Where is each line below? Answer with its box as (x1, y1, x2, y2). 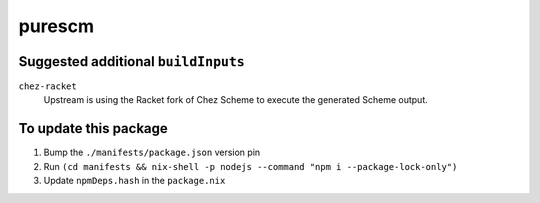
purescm (18, 15, 95, 37)
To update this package (18, 120, 169, 137)
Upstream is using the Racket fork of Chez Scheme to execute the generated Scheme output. (43, 94, 429, 106)
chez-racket (18, 81, 77, 92)
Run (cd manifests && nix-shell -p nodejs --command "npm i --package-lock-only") (43, 160, 458, 172)
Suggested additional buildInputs (18, 53, 245, 70)
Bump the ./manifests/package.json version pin (43, 146, 261, 159)
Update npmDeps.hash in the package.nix (43, 175, 226, 187)
